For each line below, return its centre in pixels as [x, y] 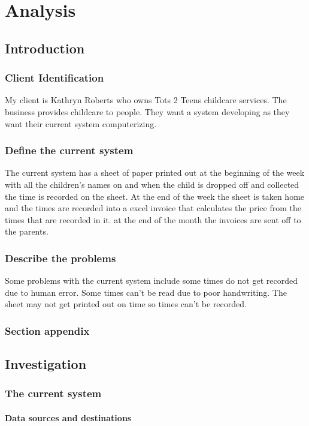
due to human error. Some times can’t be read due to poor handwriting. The [146, 292]
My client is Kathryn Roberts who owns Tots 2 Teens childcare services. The [146, 100]
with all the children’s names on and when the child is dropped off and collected [152, 184]
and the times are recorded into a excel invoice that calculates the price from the [153, 208]
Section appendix [47, 330]
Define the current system [69, 150]
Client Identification [54, 78]
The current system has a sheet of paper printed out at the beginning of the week [155, 172]
